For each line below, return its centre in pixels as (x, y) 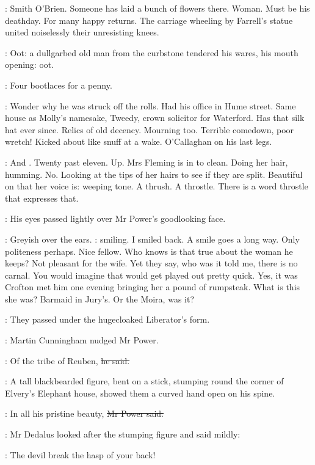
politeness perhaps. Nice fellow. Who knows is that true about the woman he (149, 251)
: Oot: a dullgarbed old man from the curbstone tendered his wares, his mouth (152, 52)
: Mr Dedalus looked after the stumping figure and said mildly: (123, 434)
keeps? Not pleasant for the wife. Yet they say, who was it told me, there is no (151, 263)
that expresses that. (42, 198)
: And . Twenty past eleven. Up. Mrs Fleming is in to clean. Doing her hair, (147, 162)
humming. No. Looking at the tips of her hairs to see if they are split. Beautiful (154, 174)
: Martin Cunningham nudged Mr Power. (82, 340)
